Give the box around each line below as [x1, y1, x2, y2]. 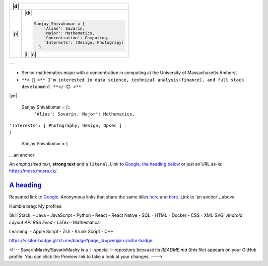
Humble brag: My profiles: [9, 203, 63, 209]
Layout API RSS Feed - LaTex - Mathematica [9, 219, 100, 225]
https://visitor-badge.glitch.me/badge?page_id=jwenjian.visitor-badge [9, 238, 153, 244]
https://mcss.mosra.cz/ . [9, 168, 58, 174]
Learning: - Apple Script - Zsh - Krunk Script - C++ [9, 228, 114, 234]
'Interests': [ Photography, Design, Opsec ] [9, 122, 122, 128]
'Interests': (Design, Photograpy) [43, 40, 124, 45]
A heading [9, 181, 42, 189]
